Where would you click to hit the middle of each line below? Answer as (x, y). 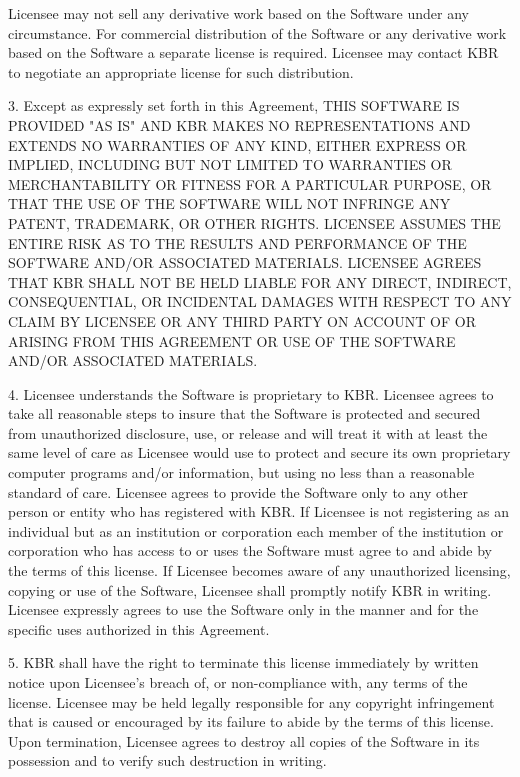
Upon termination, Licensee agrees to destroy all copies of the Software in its (244, 740)
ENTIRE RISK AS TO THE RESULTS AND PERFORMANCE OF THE (237, 242)
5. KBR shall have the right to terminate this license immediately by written (243, 662)
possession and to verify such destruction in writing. (167, 760)
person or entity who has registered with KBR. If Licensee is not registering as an (259, 511)
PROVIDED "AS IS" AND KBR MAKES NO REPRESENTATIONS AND (239, 124)
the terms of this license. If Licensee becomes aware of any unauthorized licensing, (259, 570)
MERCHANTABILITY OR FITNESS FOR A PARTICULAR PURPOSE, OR (250, 183)
